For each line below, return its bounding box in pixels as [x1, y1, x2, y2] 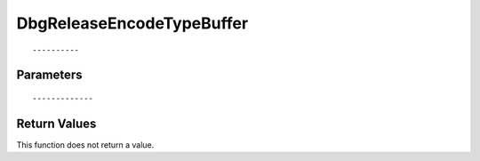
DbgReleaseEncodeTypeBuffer [16, 13, 249, 33]
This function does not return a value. [16, 139, 155, 150]
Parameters [16, 68, 83, 83]
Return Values [16, 116, 97, 131]
